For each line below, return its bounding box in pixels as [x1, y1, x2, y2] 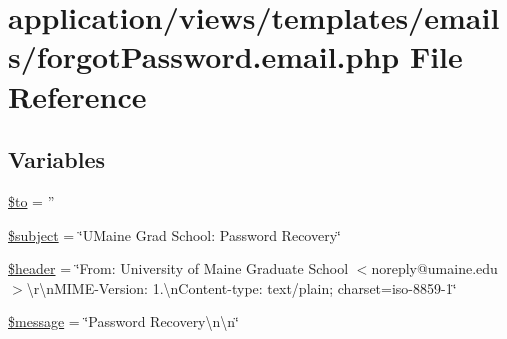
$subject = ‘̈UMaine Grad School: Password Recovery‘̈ [8, 224, 341, 245]
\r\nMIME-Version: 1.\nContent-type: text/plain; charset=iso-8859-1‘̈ [26, 277, 457, 298]
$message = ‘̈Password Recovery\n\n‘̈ [8, 311, 239, 332]
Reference [8, 75, 147, 116]
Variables [8, 144, 106, 175]
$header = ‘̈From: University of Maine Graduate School [8, 258, 349, 279]
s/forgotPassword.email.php [8, 36, 400, 77]
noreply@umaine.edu [371, 258, 498, 279]
